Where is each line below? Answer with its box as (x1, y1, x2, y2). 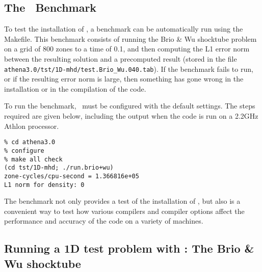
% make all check (4, 155, 63, 163)
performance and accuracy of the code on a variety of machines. (4, 215, 203, 226)
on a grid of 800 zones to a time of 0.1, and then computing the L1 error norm (4, 43, 250, 54)
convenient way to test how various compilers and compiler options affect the (4, 205, 245, 216)
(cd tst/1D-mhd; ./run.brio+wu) (4, 164, 114, 172)
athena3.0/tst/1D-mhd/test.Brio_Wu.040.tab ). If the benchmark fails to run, (4, 63, 253, 74)
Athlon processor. (4, 120, 59, 131)
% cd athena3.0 (4, 139, 56, 146)
